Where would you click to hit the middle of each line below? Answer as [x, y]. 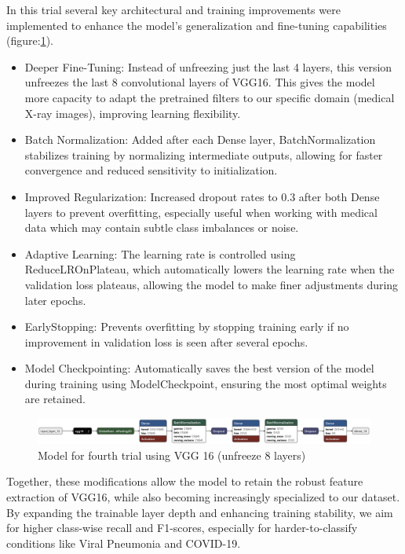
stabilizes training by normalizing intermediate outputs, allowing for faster [204, 154]
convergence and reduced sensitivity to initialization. [151, 170]
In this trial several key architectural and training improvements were [173, 9]
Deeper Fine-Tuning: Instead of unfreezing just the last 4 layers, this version [208, 66]
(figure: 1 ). [30, 40]
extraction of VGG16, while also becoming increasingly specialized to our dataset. [203, 496]
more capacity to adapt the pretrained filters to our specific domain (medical [210, 97]
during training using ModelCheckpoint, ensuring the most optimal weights [206, 383]
